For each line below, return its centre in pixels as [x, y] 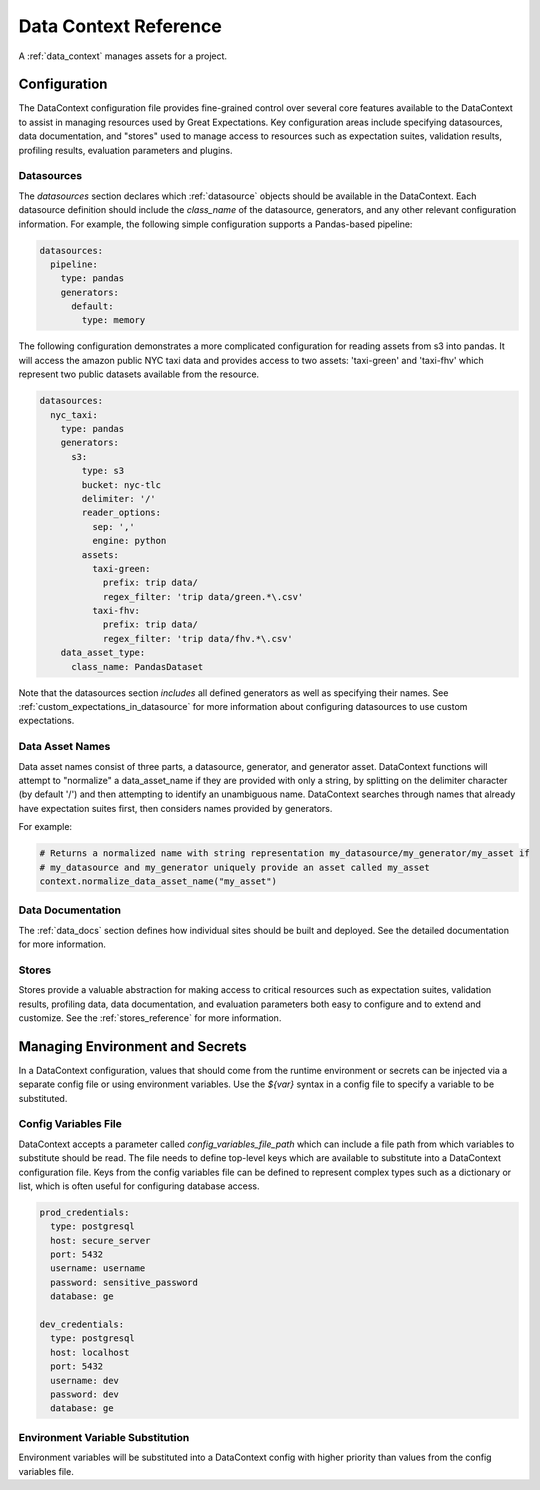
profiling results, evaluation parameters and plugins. [125, 150]
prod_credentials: [84, 1212]
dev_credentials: [82, 1324]
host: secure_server [100, 1240]
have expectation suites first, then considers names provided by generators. [175, 808]
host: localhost [90, 1352]
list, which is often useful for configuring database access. [139, 1186]
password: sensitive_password [124, 1282]
